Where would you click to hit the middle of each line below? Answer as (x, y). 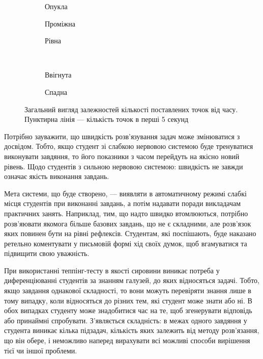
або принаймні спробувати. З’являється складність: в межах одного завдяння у (126, 320)
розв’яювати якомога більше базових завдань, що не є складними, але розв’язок (128, 223)
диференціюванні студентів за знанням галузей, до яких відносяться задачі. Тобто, (132, 280)
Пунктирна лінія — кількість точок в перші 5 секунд (107, 119)
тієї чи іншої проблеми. (41, 350)
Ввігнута (58, 75)
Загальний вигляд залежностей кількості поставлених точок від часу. (131, 109)
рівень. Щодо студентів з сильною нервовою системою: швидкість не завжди (124, 166)
